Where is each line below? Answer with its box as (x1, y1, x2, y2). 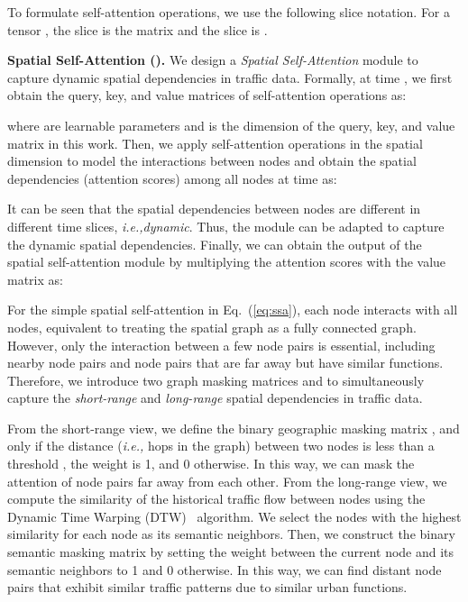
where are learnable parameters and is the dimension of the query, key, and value (7, 115, 455, 134)
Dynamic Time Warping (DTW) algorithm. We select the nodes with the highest (7, 506, 462, 525)
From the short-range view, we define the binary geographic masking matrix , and (7, 418, 460, 437)
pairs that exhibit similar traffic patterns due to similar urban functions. (7, 578, 408, 597)
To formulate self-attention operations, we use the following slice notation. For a (7, 3, 451, 21)
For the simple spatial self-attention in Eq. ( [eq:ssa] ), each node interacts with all (7, 300, 458, 319)
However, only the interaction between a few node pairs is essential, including (7, 335, 436, 354)
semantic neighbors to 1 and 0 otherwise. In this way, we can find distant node (7, 560, 442, 579)
